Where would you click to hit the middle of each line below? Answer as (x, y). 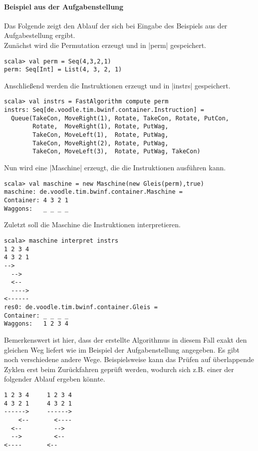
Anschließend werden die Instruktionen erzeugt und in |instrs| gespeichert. (117, 85)
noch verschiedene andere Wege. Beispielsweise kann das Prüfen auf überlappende (129, 359)
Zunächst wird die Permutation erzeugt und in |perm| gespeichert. (105, 45)
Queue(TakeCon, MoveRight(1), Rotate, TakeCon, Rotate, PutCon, (120, 118)
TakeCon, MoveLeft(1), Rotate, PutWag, (101, 135)
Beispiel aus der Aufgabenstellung (64, 6)
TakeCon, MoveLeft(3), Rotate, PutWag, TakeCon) (117, 152)
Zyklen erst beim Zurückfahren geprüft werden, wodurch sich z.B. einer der (119, 369)
